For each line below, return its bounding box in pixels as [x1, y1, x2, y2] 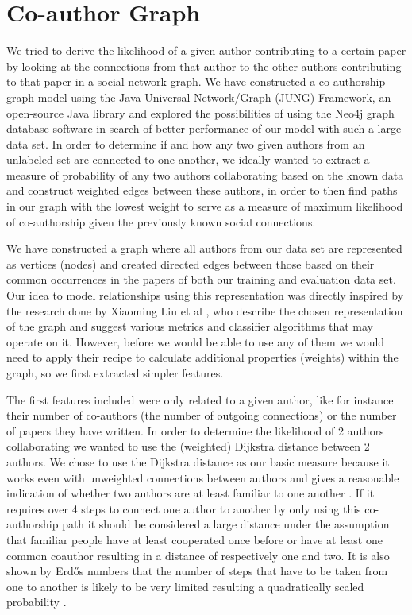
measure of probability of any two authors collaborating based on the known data [6, 166, 404, 183]
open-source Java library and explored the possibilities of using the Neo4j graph [6, 104, 395, 121]
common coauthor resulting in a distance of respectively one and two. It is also [6, 547, 390, 563]
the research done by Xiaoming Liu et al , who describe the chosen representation [6, 302, 403, 319]
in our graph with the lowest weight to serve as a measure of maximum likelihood [6, 198, 403, 215]
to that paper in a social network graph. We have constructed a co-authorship [6, 73, 386, 90]
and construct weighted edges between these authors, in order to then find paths [6, 182, 398, 199]
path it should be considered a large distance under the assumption [62, 516, 390, 532]
